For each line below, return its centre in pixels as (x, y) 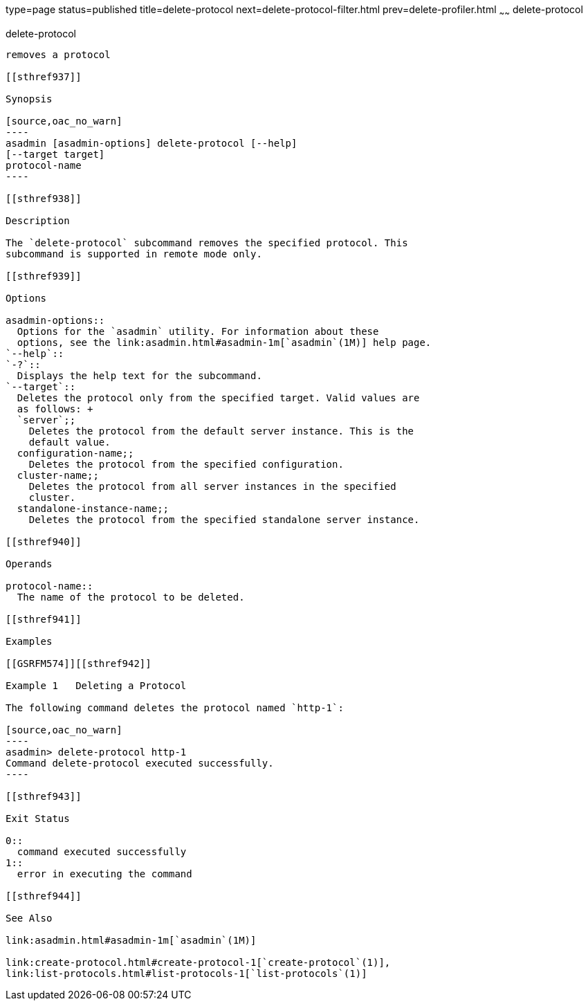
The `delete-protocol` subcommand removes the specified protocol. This (207, 243)
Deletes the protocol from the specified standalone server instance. (224, 519)
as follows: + (55, 409)
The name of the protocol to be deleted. (131, 597)
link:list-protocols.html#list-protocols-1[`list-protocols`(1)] (186, 973)
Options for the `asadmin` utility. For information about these (198, 331)
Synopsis (29, 99)
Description (38, 220)
